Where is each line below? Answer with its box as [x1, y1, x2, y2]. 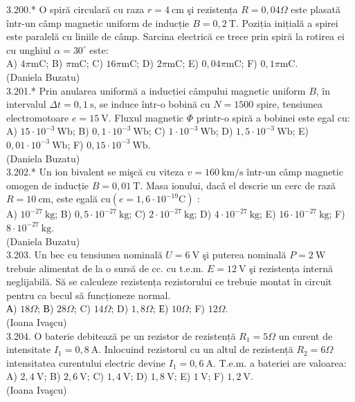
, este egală [51, 191, 98, 206]
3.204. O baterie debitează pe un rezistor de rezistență [6, 328, 236, 343]
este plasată [291, 2, 340, 16]
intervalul [6, 97, 46, 111]
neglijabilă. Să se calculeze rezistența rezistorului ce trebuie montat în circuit [6, 274, 332, 289]
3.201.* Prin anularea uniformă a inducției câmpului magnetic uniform [6, 83, 306, 97]
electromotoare [6, 110, 69, 124]
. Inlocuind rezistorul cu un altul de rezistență [98, 342, 293, 356]
